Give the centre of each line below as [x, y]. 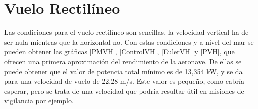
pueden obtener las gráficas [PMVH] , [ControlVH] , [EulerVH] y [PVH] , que [119, 52]
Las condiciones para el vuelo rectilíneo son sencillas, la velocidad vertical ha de [126, 32]
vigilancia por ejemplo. [39, 101]
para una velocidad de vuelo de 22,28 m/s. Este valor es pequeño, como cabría [124, 81]
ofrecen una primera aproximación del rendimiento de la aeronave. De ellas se [123, 61]
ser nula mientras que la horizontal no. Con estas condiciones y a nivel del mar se [129, 42]
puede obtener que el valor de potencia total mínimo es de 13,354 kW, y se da [123, 71]
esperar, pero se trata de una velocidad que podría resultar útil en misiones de [124, 91]
